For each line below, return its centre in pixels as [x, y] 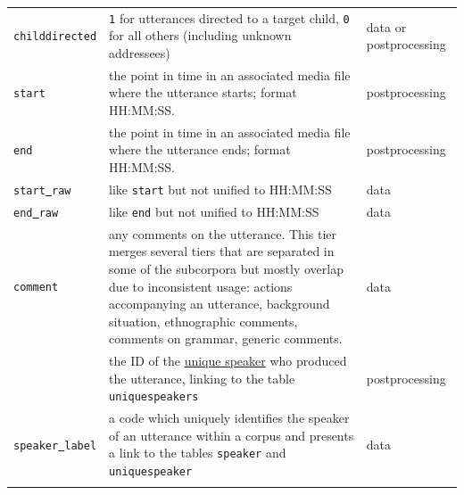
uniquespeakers [154, 397]
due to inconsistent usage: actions [201, 286]
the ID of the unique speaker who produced [228, 361]
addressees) [140, 53]
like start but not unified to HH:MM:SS [220, 189]
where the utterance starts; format [203, 92]
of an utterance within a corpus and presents [232, 435]
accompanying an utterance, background [220, 304]
